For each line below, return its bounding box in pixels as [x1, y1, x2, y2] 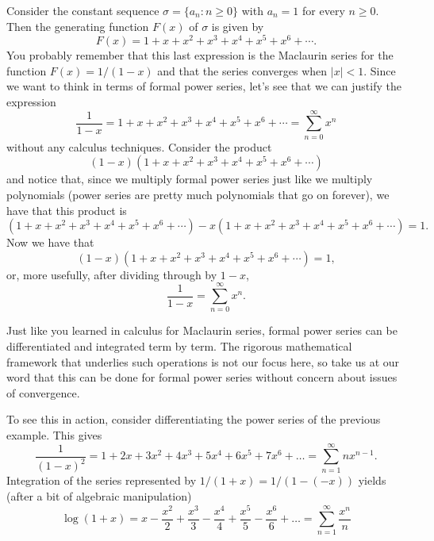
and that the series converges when [157, 62, 328, 79]
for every [302, 2, 345, 18]
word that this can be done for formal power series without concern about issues [6, 369, 398, 386]
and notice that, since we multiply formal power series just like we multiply [6, 171, 373, 187]
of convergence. [6, 384, 80, 401]
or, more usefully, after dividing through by [6, 266, 217, 282]
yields [358, 472, 386, 489]
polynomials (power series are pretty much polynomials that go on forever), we [6, 186, 390, 202]
